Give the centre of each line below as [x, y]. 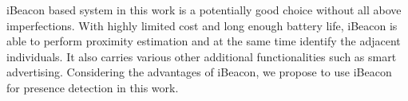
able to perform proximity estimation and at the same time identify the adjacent [204, 41]
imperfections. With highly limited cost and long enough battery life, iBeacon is [202, 25]
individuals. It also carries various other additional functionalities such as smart [202, 56]
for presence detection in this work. [93, 87]
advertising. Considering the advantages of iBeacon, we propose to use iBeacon [199, 72]
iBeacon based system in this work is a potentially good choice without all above [204, 10]
